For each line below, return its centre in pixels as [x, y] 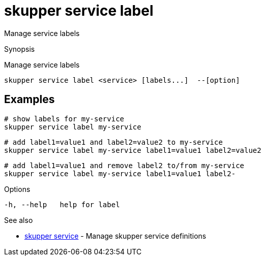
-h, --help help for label [62, 204]
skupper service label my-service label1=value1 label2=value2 [133, 150]
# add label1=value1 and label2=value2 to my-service [113, 142]
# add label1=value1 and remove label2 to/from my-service [124, 165]
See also [19, 220]
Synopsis [20, 49]
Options [17, 189]
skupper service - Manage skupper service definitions [115, 236]
